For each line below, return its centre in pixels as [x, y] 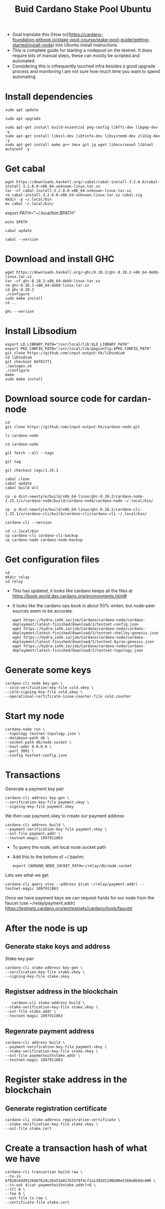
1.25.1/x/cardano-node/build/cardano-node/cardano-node [64, 501]
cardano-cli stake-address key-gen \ [44, 968]
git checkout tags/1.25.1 [32, 470]
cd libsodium [19, 357]
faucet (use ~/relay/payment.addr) [40, 903]
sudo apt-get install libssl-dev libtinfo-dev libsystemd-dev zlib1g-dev [83, 136]
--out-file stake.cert [28, 1129]
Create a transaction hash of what [76, 1148]
